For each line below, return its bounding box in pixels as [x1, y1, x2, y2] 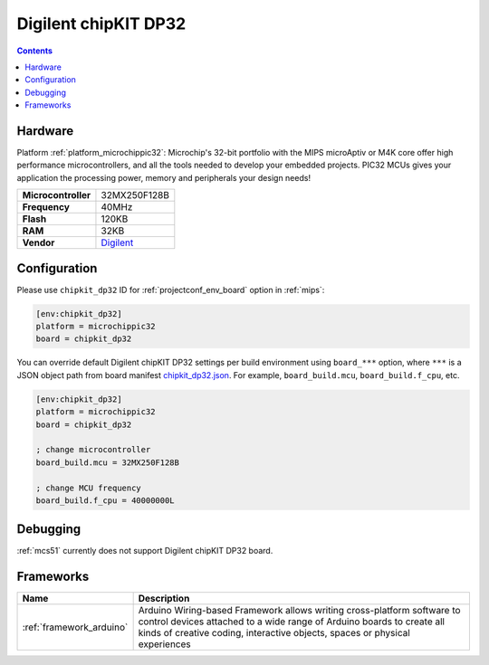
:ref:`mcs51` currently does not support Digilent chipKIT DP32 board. [16, 546, 273, 556]
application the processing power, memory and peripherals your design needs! [16, 172, 312, 183]
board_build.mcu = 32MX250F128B [35, 457, 180, 468]
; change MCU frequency [35, 482, 142, 493]
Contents [16, 45, 53, 56]
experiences [138, 638, 191, 651]
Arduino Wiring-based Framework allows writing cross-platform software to [138, 604, 461, 617]
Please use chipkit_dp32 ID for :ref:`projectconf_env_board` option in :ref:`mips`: [16, 284, 325, 295]
